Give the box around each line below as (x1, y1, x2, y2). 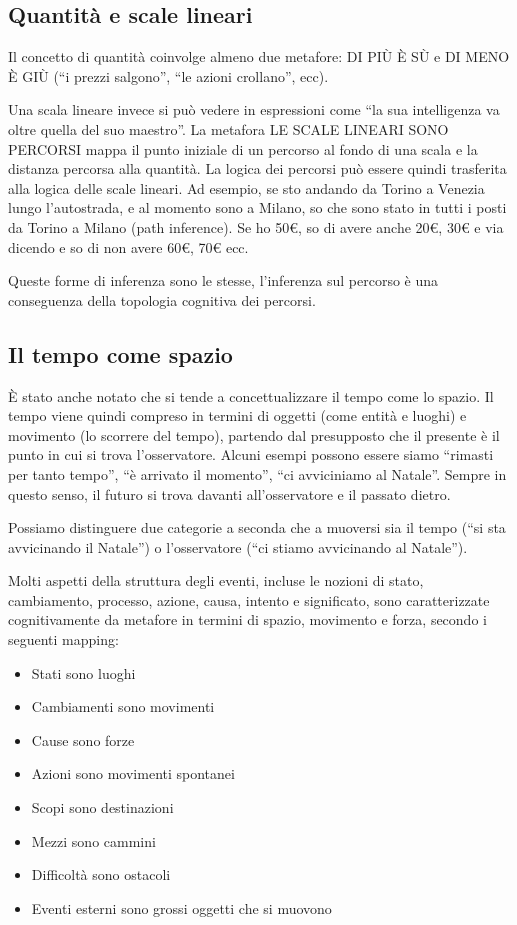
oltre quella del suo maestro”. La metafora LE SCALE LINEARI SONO (8, 118, 449, 139)
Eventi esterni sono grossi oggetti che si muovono (31, 897, 332, 918)
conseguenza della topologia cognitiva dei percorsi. (8, 289, 316, 310)
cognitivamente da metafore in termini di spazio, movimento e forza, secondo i (8, 609, 487, 630)
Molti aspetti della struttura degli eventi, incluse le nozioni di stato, (8, 570, 424, 591)
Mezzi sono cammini (31, 830, 156, 851)
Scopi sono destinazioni (31, 797, 174, 818)
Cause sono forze (31, 729, 135, 750)
